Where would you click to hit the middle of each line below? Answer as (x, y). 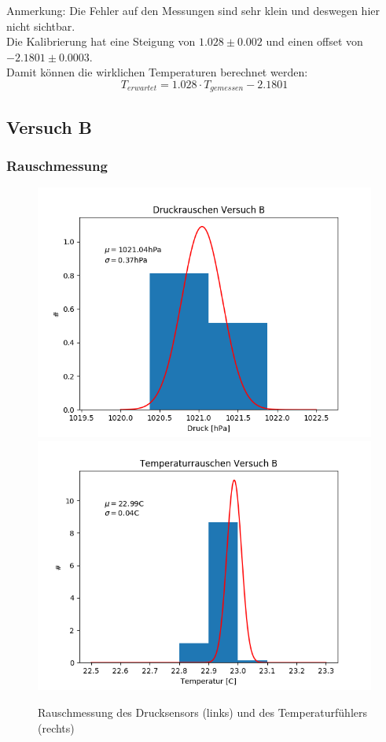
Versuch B (49, 126)
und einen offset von (314, 41)
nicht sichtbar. (41, 26)
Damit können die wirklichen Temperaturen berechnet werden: (157, 72)
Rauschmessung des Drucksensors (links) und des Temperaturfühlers (203, 712)
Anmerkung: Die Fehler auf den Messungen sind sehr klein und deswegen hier (193, 10)
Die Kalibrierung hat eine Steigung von (101, 41)
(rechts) (56, 727)
